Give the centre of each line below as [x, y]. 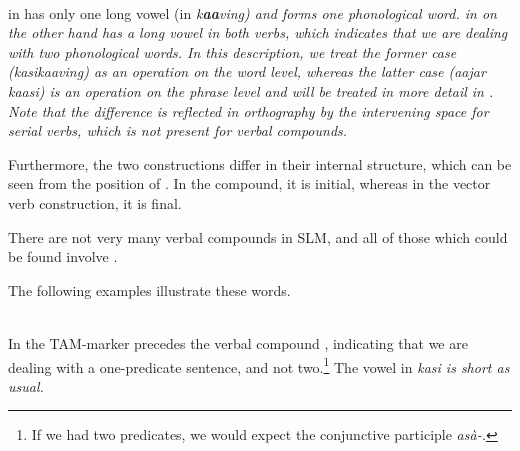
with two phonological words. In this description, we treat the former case [232, 51]
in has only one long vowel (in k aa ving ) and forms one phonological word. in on [252, 12]
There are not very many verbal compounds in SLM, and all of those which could [258, 236]
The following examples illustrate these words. [149, 289]
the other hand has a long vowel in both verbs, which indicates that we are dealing [258, 32]
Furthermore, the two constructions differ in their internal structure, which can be [260, 163]
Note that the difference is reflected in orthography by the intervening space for [248, 110]
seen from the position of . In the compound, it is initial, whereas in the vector [249, 183]
